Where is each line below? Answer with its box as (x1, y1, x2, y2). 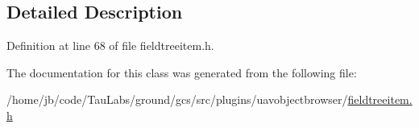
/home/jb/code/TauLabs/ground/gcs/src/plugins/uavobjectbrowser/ (6, 91, 348, 108)
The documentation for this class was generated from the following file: (6, 64, 357, 81)
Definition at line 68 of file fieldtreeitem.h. (6, 37, 214, 54)
